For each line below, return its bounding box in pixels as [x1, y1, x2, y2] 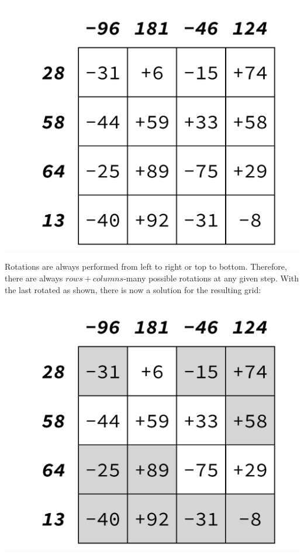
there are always [5, 272, 63, 284]
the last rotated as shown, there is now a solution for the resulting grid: [5, 283, 261, 295]
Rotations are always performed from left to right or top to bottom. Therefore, [5, 260, 287, 273]
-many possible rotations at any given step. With [123, 272, 299, 284]
